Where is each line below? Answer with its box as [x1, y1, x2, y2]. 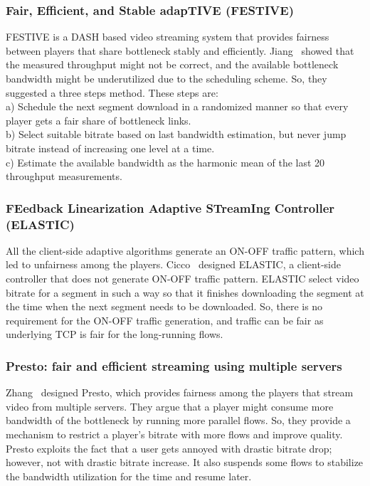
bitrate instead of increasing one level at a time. [6, 140, 215, 155]
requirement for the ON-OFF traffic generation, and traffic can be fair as [6, 312, 324, 327]
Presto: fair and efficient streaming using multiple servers [6, 356, 342, 374]
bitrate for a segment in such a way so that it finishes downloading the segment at [6, 285, 364, 300]
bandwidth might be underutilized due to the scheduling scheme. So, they [6, 71, 327, 85]
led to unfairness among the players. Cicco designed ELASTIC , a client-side [6, 257, 341, 272]
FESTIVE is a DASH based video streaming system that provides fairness [6, 29, 329, 44]
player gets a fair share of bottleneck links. [6, 112, 191, 127]
